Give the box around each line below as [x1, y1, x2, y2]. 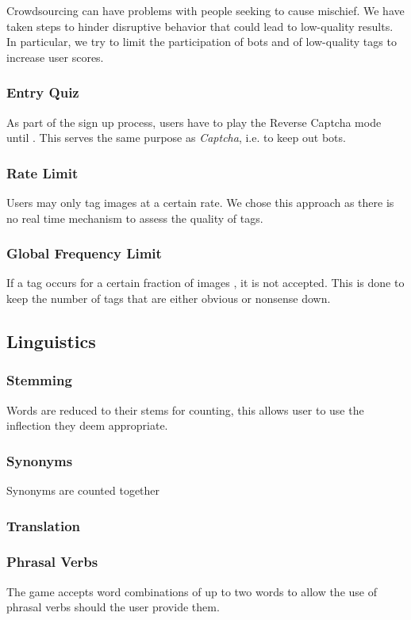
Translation [6, 515, 81, 535]
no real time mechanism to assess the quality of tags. [6, 209, 263, 226]
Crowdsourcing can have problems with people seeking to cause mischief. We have [6, 2, 405, 18]
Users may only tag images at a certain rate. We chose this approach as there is [6, 194, 394, 210]
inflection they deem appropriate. [6, 417, 168, 434]
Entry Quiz [6, 82, 79, 102]
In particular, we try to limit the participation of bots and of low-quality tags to [6, 33, 397, 50]
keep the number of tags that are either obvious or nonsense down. [6, 290, 331, 306]
